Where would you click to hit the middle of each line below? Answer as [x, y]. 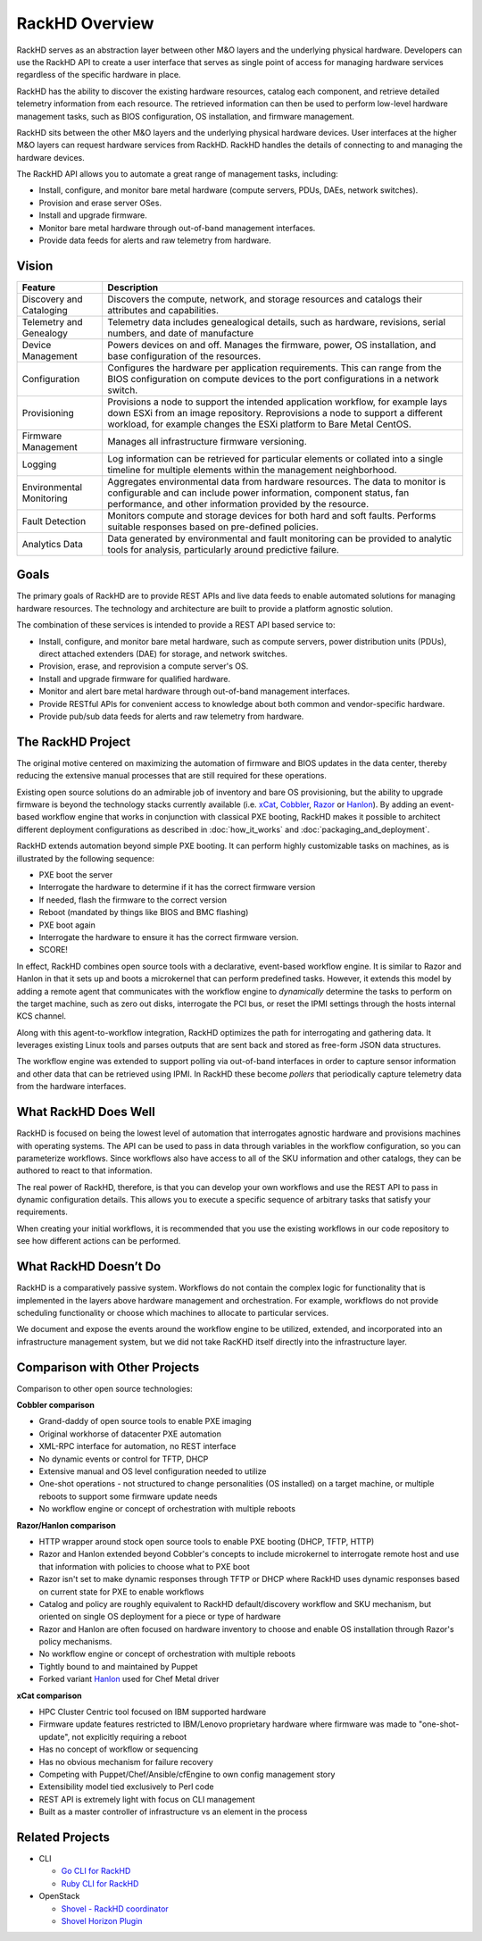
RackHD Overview [85, 23]
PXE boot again [67, 925]
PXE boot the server [76, 874]
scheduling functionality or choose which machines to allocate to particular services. [173, 1312]
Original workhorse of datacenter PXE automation [130, 1434]
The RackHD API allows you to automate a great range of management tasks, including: [177, 174]
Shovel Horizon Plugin [102, 1921]
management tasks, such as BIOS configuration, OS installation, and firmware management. [185, 116]
